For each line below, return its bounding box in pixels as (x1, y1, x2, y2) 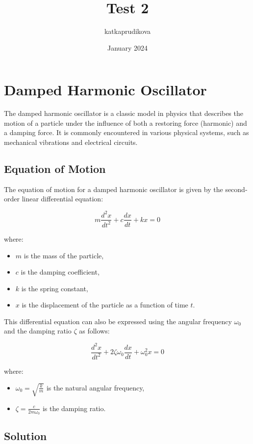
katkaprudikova (104, 26, 151, 36)
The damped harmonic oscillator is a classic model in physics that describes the (4, 108, 243, 118)
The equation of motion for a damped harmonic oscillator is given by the (4, 184, 223, 194)
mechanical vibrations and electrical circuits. (4, 137, 138, 147)
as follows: (79, 326, 110, 336)
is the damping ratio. (42, 403, 106, 413)
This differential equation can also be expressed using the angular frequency (4, 316, 232, 326)
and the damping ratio (4, 326, 72, 336)
